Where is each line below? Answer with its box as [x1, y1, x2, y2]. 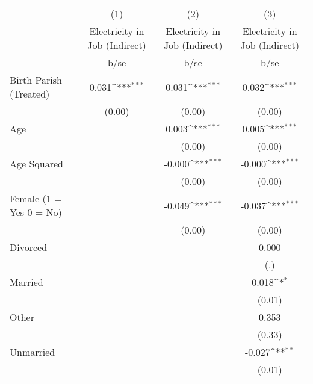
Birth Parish [10, 73, 62, 87]
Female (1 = [10, 191, 62, 205]
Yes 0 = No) [10, 205, 62, 219]
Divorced [10, 240, 48, 254]
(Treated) [10, 87, 50, 101]
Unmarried [10, 345, 55, 359]
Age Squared [10, 156, 63, 170]
